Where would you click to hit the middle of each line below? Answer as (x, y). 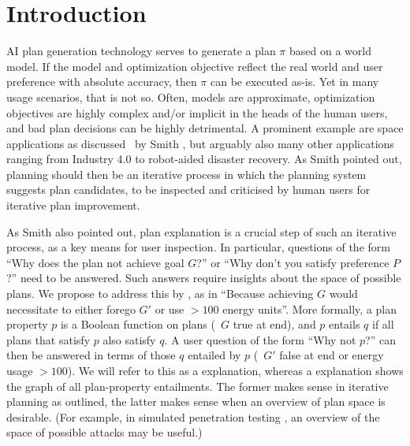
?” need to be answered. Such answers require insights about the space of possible (204, 278)
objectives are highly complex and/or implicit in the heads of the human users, (197, 112)
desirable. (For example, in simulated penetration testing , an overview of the (193, 416)
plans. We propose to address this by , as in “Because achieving (160, 294)
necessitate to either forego (71, 308)
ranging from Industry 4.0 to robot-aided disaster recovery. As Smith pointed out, (204, 159)
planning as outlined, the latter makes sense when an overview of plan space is (196, 401)
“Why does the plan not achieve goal (95, 262)
